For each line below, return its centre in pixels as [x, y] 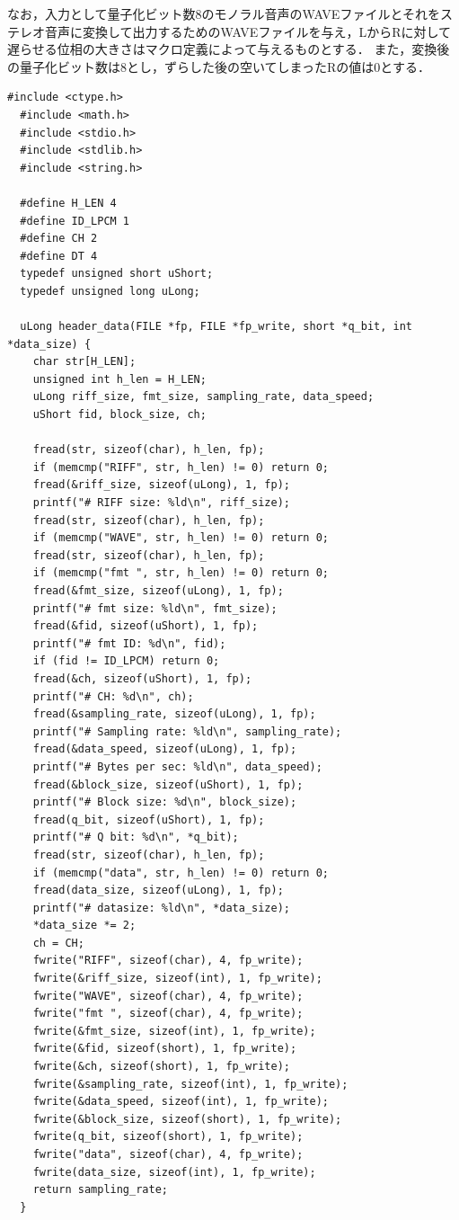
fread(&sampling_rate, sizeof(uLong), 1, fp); [174, 714]
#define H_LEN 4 [68, 203]
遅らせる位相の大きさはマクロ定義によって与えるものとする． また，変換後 [229, 49]
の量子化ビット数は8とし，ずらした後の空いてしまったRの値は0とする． [219, 66]
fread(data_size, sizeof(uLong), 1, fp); [158, 891]
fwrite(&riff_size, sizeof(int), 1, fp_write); [177, 979]
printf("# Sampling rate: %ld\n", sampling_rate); [187, 731]
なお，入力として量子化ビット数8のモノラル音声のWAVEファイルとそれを [224, 13]
